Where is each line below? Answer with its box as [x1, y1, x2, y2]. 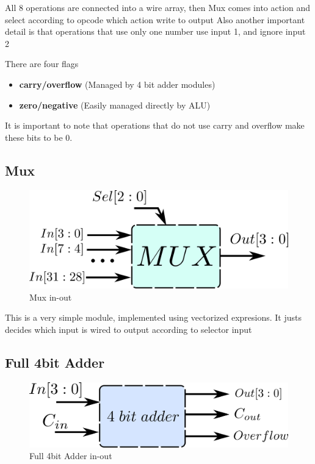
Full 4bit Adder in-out [29, 449, 112, 462]
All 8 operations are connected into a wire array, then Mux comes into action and [5, 1, 311, 13]
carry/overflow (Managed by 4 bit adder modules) [19, 77, 215, 90]
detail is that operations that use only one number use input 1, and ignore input [5, 25, 306, 38]
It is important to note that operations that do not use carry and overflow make [5, 119, 305, 132]
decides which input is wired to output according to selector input [5, 323, 252, 335]
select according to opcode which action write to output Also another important [5, 13, 305, 26]
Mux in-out [29, 290, 72, 303]
